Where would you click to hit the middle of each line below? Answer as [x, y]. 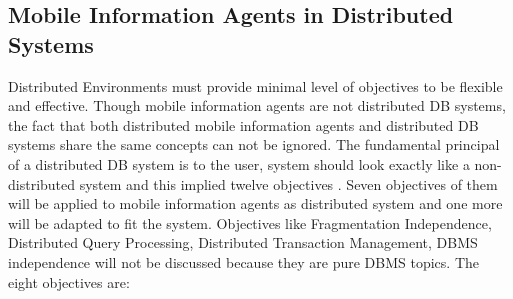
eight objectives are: [69, 281]
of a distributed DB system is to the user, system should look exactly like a [239, 163]
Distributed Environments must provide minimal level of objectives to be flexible [255, 85]
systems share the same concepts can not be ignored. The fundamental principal [254, 144]
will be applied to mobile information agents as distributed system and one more [255, 203]
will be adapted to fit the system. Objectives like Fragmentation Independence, [250, 222]
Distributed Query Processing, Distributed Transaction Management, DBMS [243, 242]
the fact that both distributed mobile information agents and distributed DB [243, 124]
